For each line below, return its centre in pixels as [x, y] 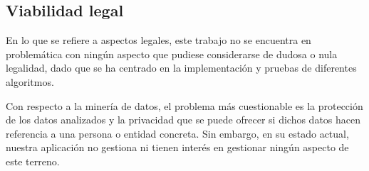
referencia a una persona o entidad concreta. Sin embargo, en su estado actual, [177, 133]
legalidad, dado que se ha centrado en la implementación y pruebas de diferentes [181, 68]
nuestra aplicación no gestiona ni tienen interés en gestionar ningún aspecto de [177, 147]
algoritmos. [30, 81]
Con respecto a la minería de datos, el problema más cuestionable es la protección [184, 105]
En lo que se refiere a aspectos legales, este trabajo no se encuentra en [158, 40]
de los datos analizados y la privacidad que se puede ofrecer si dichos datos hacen [183, 120]
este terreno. [33, 161]
